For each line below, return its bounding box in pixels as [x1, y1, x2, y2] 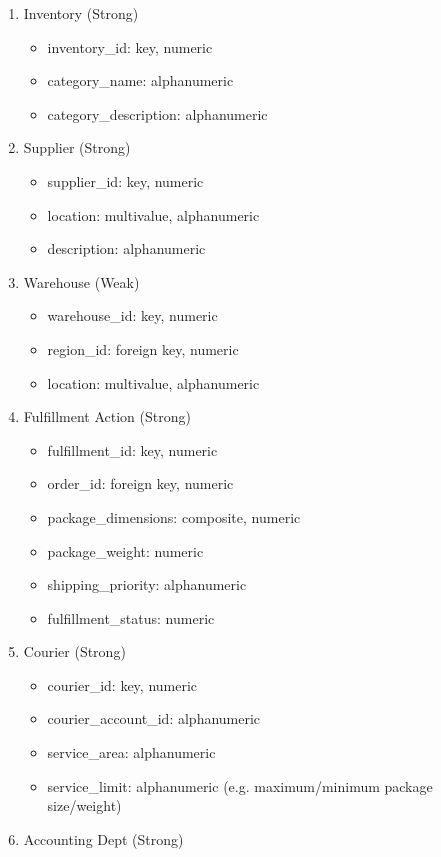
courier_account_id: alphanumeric [47, 708, 261, 729]
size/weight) [47, 795, 122, 816]
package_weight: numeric [47, 540, 204, 561]
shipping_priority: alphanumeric [47, 574, 247, 595]
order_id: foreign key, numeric [47, 473, 234, 494]
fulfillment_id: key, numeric [47, 439, 218, 460]
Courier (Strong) [23, 641, 126, 662]
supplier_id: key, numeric [47, 170, 204, 191]
